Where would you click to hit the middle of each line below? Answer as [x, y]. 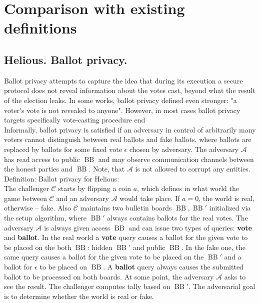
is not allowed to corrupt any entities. [193, 169]
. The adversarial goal [222, 286]
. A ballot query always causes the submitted [173, 267]
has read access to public [42, 159]
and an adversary [82, 198]
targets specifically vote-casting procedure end [75, 120]
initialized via [230, 208]
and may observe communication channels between [176, 159]
